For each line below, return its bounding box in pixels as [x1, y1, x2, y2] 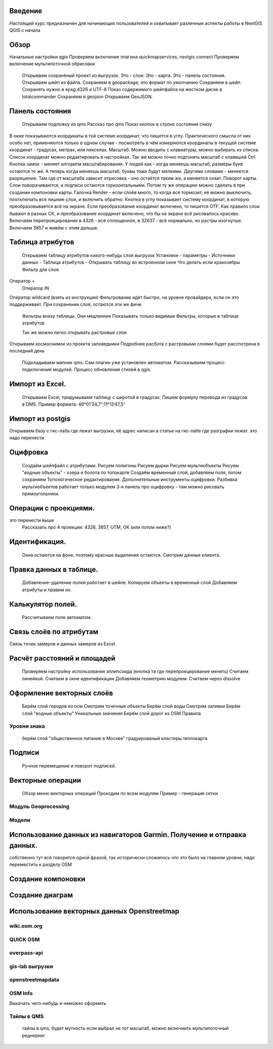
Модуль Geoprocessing [9, 803, 70, 810]
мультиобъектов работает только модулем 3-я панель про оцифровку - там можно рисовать [22, 484, 224, 490]
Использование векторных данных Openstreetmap [9, 907, 179, 915]
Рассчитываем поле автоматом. [22, 615, 92, 621]
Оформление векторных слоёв [9, 688, 113, 697]
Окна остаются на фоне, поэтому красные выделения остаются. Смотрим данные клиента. [22, 552, 221, 558]
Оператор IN [22, 285, 50, 291]
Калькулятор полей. [9, 600, 77, 608]
